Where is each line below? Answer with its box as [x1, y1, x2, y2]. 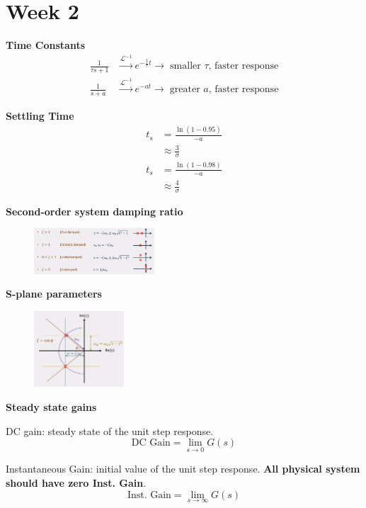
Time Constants [6, 38, 85, 52]
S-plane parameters [6, 286, 102, 301]
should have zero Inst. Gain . [6, 475, 147, 490]
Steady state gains [6, 399, 97, 414]
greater [169, 84, 200, 95]
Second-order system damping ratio [6, 203, 183, 218]
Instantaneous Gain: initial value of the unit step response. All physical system [6, 461, 360, 476]
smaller [170, 61, 201, 72]
